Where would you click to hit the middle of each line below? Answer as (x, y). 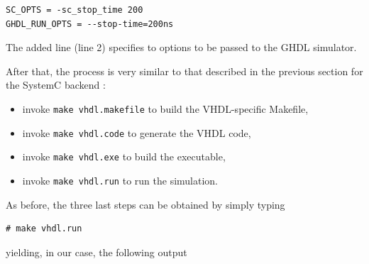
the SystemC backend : (56, 85)
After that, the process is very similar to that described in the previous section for (184, 71)
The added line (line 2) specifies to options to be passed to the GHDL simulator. (181, 47)
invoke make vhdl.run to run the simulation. (120, 180)
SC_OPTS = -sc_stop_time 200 (75, 10)
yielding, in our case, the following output (97, 252)
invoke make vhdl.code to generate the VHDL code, (137, 132)
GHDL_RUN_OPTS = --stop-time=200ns (90, 24)
